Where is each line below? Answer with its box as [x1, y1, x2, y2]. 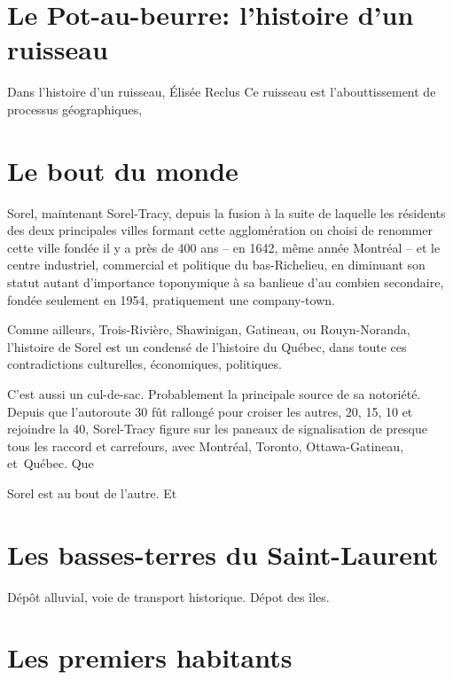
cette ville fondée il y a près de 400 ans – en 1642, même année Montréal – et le [7, 238, 441, 256]
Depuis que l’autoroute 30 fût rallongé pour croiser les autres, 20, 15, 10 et [7, 402, 413, 420]
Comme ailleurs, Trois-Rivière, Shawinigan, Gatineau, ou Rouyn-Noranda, [7, 320, 410, 339]
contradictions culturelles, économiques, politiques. [7, 355, 282, 373]
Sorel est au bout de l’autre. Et [7, 483, 177, 502]
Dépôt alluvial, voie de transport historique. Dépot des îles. [7, 587, 330, 606]
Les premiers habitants [7, 639, 293, 676]
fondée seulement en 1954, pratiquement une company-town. [7, 290, 335, 309]
